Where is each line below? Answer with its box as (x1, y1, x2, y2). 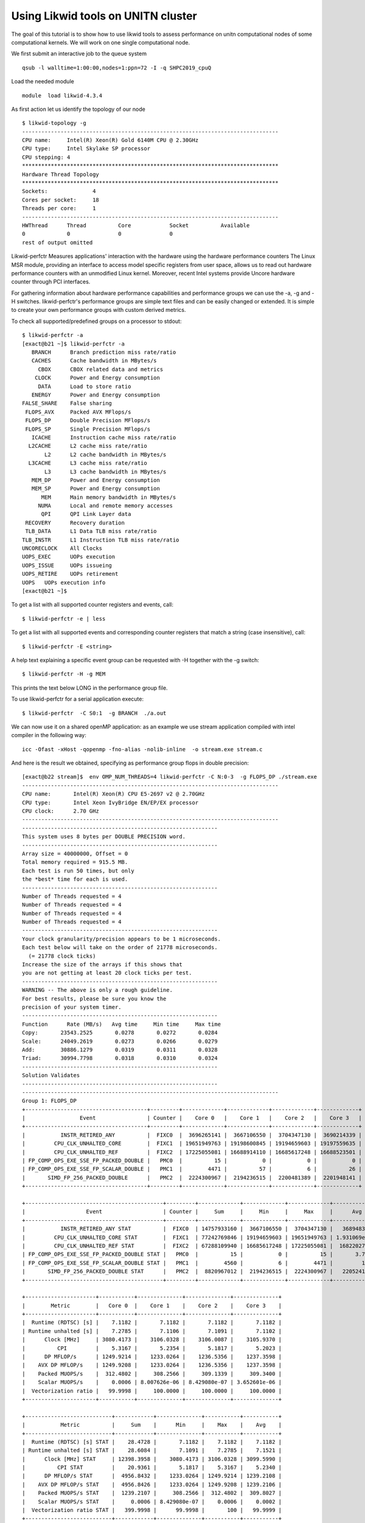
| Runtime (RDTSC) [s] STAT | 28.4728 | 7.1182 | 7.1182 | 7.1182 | (22, 1438, 282, 1445)
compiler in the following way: (11, 732, 86, 739)
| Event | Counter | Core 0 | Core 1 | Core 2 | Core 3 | (22, 1115, 362, 1122)
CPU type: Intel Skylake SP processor (22, 145, 151, 152)
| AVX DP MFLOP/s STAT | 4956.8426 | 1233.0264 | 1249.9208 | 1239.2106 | (22, 1481, 282, 1488)
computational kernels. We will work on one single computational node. (11, 38, 190, 46)
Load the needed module (11, 78, 74, 85)
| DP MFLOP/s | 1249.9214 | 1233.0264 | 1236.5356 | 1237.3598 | (22, 1353, 282, 1360)
